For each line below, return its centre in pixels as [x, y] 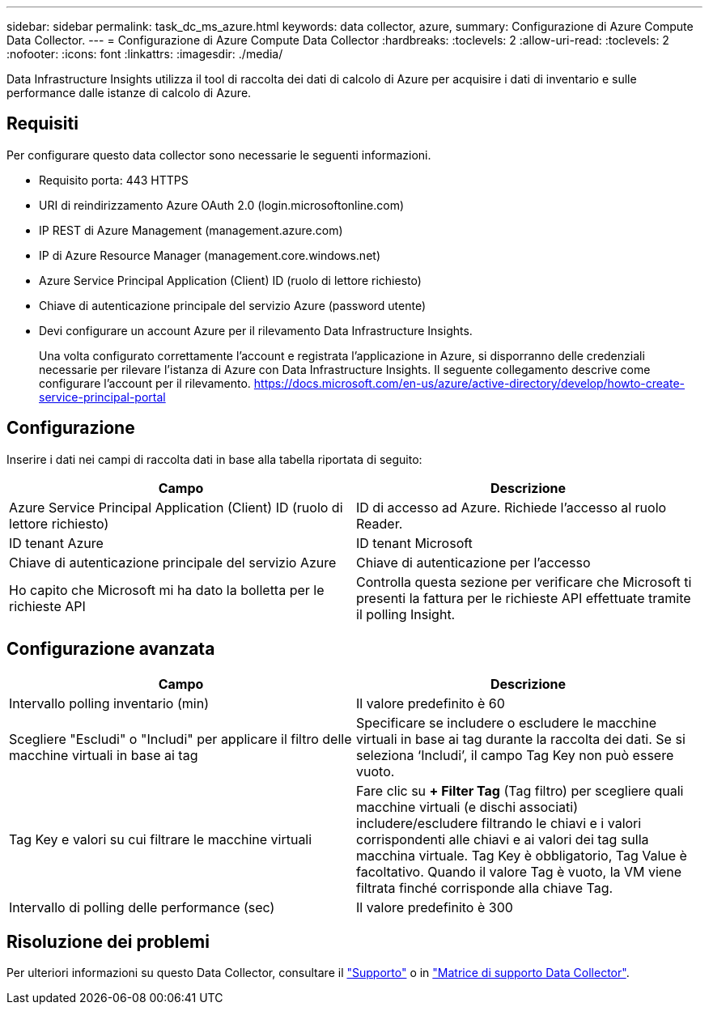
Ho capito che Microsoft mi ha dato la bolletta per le [167, 590]
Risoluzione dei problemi [108, 941]
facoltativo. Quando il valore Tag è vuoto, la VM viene [519, 871]
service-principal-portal [102, 397]
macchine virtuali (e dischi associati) [467, 807]
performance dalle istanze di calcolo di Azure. [129, 93]
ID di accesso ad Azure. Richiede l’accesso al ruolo [512, 507]
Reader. [380, 523]
